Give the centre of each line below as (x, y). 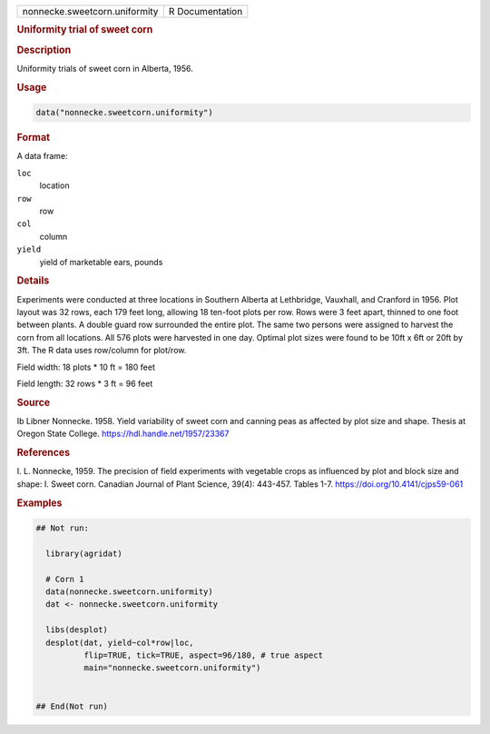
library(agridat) (84, 553)
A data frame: (42, 156)
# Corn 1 (65, 579)
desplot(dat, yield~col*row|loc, (120, 642)
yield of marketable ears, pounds (101, 262)
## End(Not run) (72, 706)
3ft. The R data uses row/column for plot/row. (102, 351)
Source (34, 402)
